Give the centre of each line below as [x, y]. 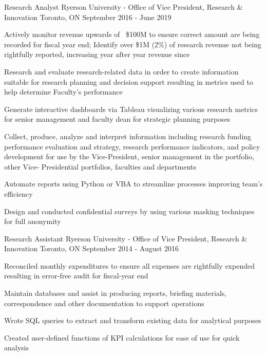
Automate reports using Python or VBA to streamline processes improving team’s [133, 184]
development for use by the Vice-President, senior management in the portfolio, [129, 156]
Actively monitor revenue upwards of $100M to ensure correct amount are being [132, 34]
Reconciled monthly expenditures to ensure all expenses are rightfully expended [129, 265]
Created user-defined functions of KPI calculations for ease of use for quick [122, 337]
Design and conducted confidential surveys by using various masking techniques [129, 211]
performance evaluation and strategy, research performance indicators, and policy [132, 146]
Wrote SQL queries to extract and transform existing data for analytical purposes [133, 320]
